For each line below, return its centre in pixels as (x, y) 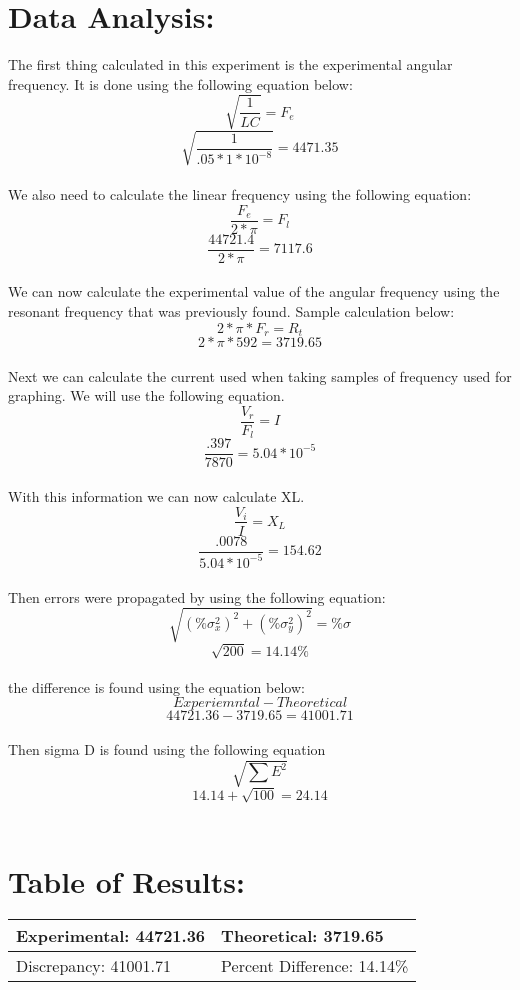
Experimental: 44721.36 (111, 936)
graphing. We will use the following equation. (146, 395)
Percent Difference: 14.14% (315, 966)
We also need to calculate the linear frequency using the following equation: (240, 194)
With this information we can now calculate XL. (156, 495)
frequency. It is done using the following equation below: (180, 83)
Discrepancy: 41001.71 (94, 966)
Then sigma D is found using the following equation (167, 749)
